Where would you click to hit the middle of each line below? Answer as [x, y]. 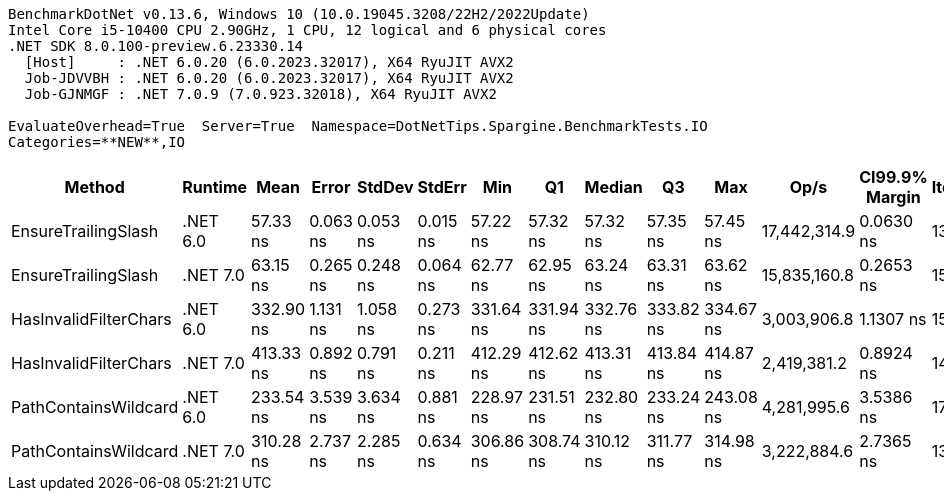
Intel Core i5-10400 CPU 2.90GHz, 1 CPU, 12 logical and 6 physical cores [307, 30]
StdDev [385, 187]
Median [613, 187]
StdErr [442, 187]
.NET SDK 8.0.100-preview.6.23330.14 [156, 46]
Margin [893, 197]
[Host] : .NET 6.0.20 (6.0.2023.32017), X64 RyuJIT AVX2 [269, 62]
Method [94, 187]
